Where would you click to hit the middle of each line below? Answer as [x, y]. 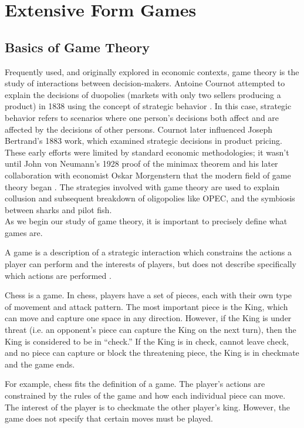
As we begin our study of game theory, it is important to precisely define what [146, 221]
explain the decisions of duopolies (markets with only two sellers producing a [143, 94]
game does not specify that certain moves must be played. [109, 418]
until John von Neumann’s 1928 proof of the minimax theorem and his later [141, 164]
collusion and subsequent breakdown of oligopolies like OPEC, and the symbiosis [150, 198]
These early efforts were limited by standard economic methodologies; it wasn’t [147, 152]
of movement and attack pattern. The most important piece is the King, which [146, 306]
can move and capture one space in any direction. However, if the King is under [148, 318]
